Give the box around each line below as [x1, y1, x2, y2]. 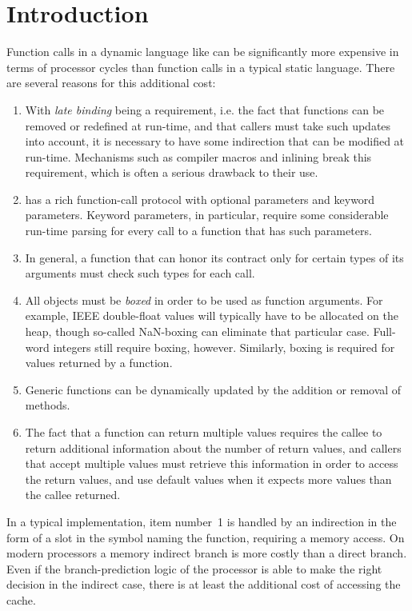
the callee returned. [25, 486, 121, 503]
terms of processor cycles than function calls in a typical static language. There [6, 58, 395, 75]
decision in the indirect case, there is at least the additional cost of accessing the [6, 576, 401, 593]
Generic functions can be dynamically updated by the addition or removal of [25, 381, 402, 397]
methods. [25, 397, 70, 413]
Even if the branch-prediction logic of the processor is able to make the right [6, 560, 382, 577]
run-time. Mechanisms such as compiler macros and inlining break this [25, 148, 372, 165]
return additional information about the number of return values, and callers [25, 439, 402, 456]
